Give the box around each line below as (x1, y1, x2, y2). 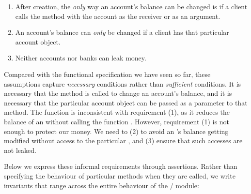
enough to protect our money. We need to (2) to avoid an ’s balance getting (4, 126, 229, 136)
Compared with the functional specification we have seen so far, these (4, 69, 211, 79)
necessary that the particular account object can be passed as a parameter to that (4, 97, 248, 107)
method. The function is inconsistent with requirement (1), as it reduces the (4, 107, 230, 117)
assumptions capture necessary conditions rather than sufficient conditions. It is (4, 78, 241, 89)
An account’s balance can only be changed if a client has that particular (15, 27, 229, 37)
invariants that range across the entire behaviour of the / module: (4, 180, 199, 190)
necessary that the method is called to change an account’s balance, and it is (4, 88, 232, 98)
